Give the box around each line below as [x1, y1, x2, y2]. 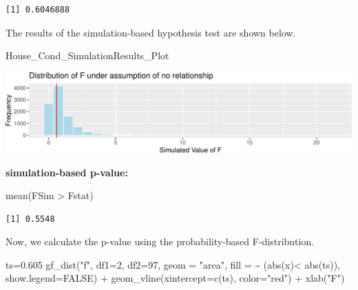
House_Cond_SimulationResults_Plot [6, 48, 169, 63]
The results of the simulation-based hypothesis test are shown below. [6, 25, 296, 39]
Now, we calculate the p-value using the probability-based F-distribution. [6, 234, 315, 249]
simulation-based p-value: [6, 165, 128, 179]
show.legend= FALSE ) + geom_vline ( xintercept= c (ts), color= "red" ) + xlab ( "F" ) [6, 271, 345, 285]
